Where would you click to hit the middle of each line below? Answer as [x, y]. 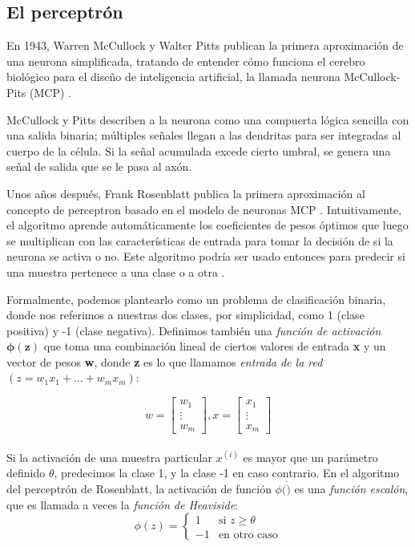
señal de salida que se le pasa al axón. [99, 166]
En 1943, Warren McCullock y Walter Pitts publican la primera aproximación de [205, 45]
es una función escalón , [351, 489]
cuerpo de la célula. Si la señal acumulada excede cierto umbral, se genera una [199, 150]
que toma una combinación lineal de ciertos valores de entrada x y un [215, 346]
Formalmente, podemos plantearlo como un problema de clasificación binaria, [196, 299]
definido [26, 473]
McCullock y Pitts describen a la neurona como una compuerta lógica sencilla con [208, 119]
